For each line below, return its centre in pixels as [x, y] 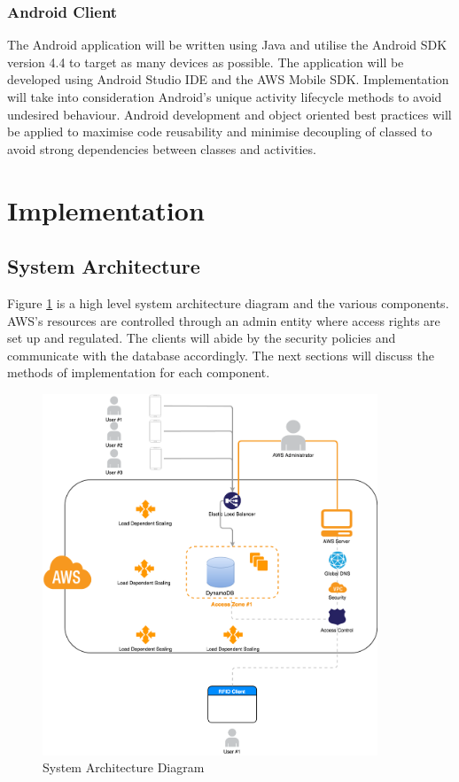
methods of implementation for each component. [139, 372]
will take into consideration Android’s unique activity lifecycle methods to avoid [225, 97]
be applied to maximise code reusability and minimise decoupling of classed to [220, 132]
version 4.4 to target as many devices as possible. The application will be [206, 62]
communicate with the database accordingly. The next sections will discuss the [221, 355]
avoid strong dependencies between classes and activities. [162, 148]
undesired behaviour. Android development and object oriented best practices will [229, 114]
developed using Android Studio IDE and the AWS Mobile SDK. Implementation [228, 79]
